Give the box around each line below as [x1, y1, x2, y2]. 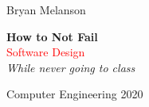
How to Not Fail [6, 28, 98, 44]
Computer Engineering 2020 [6, 86, 143, 102]
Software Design [6, 44, 85, 60]
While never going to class [6, 59, 135, 75]
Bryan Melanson [6, 2, 86, 17]
